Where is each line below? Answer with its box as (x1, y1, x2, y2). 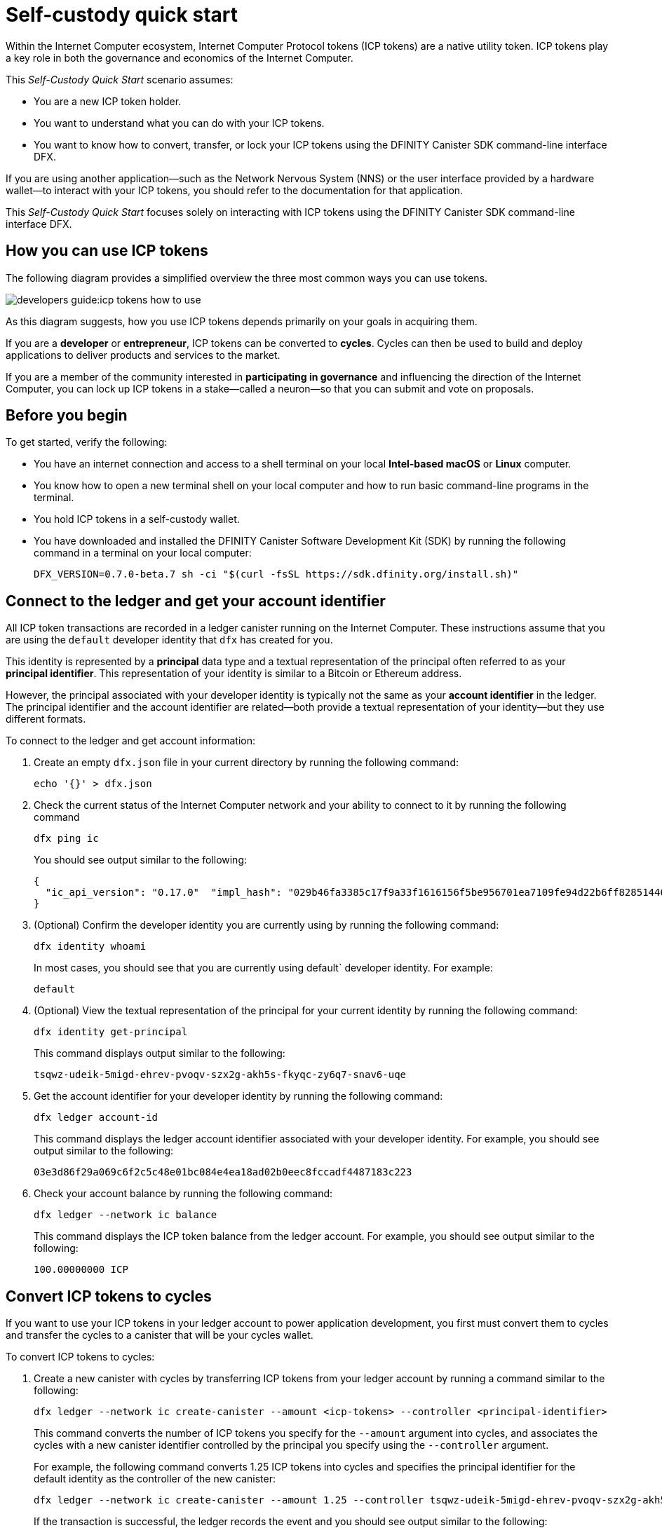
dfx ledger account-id (34, 1112, 158, 1124)
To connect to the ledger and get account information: (6, 735, 256, 747)
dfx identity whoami (34, 941, 147, 953)
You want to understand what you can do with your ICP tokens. (34, 116, 325, 129)
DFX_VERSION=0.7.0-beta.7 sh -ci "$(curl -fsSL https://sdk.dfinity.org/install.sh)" (34, 568, 519, 580)
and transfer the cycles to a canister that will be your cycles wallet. (6, 1329, 313, 1342)
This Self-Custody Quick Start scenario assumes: (6, 73, 234, 86)
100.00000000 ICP (34, 1264, 128, 1276)
